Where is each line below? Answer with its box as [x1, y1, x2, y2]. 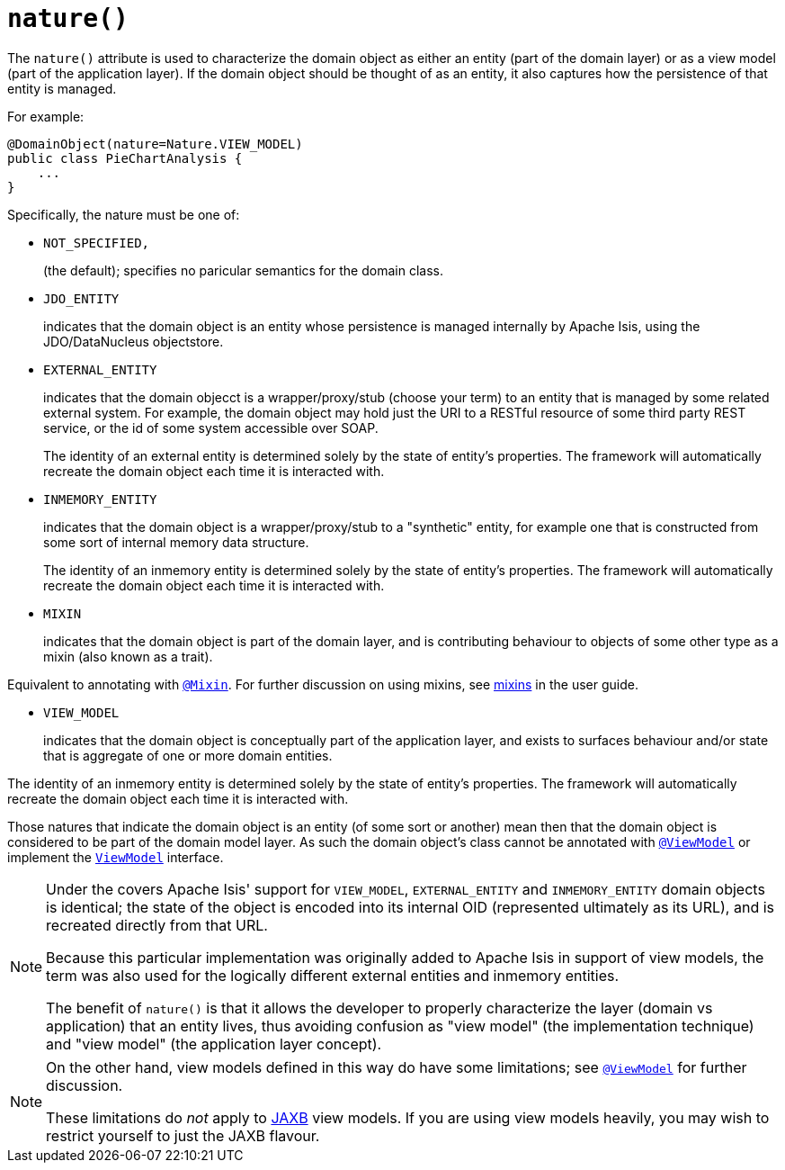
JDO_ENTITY [43, 291, 120, 306]
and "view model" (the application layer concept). [46, 1034, 382, 1053]
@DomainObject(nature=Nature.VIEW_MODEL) [7, 136, 303, 151]
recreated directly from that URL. [46, 915, 268, 934]
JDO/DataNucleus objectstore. [43, 333, 224, 349]
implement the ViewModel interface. [7, 849, 224, 865]
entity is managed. [7, 80, 117, 96]
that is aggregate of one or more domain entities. [43, 747, 333, 763]
